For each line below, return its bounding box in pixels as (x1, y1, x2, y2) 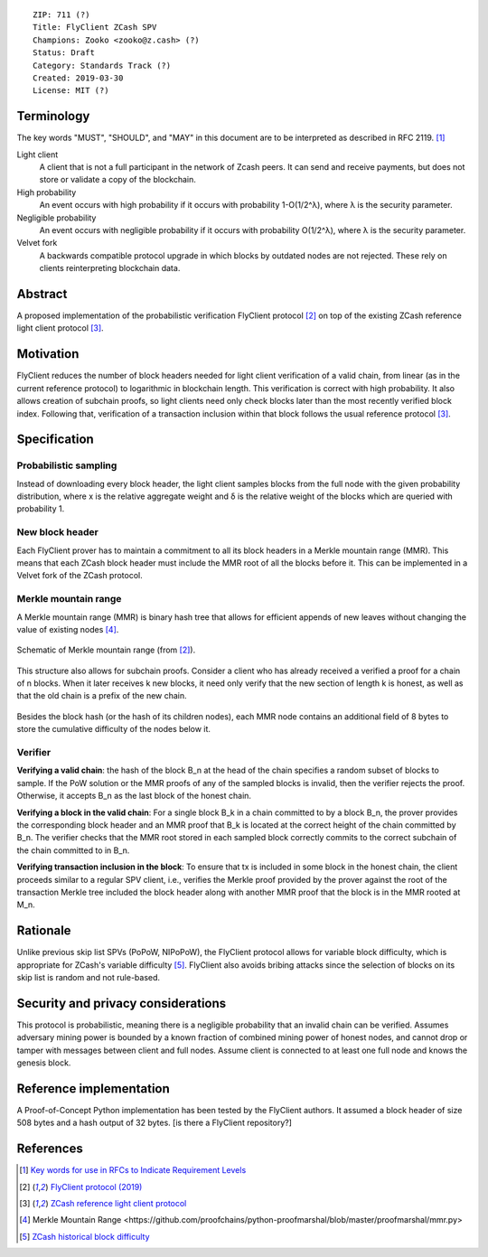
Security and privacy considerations (16, 995, 227, 1011)
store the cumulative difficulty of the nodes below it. (16, 724, 211, 735)
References (16, 1141, 83, 1157)
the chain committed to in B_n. (16, 845, 130, 856)
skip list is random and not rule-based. (16, 972, 161, 982)
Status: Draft (33, 48, 95, 58)
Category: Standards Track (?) (33, 60, 172, 70)
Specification (16, 432, 94, 447)
